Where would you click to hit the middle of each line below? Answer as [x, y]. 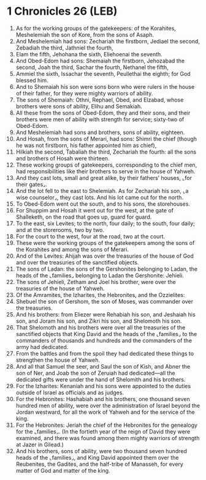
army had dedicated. [42, 347]
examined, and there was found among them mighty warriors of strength [108, 438]
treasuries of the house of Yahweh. [60, 288]
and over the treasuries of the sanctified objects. [77, 262]
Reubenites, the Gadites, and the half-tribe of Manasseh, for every [99, 464]
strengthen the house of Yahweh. [58, 360]
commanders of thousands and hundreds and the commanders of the [104, 340]
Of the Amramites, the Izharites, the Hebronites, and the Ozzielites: [100, 294]
